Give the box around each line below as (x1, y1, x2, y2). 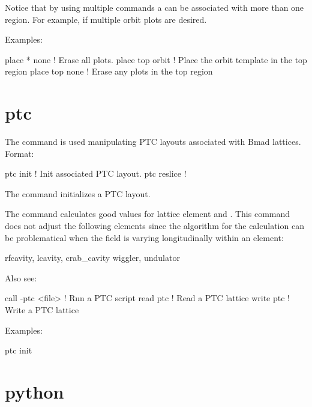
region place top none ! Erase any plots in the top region (5, 65, 213, 78)
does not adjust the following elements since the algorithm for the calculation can (5, 219, 304, 232)
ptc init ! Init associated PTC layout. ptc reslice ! (5, 167, 187, 180)
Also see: (5, 271, 37, 284)
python (5, 379, 64, 403)
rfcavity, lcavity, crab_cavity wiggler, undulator (5, 251, 180, 264)
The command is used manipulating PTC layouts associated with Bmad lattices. (5, 135, 301, 148)
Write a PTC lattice (5, 304, 79, 316)
